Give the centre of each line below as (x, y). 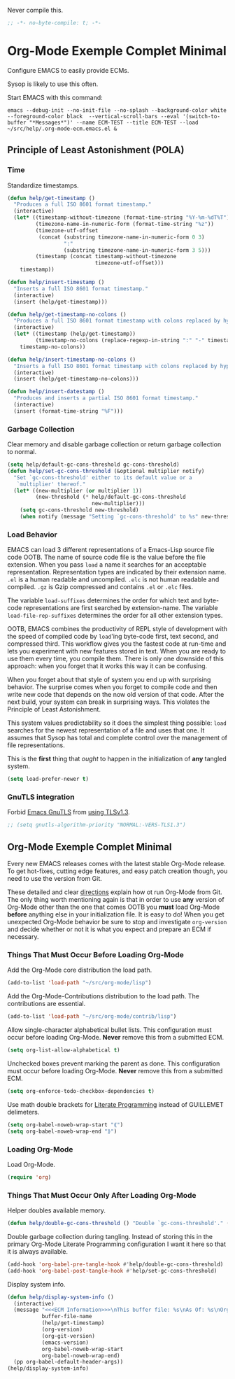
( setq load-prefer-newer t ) (48, 779)
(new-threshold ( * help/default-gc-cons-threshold (111, 497)
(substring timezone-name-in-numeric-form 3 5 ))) (137, 250)
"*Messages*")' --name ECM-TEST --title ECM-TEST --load (114, 122)
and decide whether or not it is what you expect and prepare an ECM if (109, 929)
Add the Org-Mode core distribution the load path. (80, 970)
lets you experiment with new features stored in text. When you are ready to (116, 651)
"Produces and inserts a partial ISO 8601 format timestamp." (106, 398)
